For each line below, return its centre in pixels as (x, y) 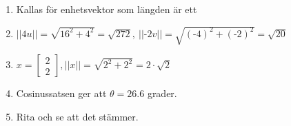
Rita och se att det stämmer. (77, 116)
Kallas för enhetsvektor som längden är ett (107, 9)
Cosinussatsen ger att (61, 93)
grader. (162, 93)
